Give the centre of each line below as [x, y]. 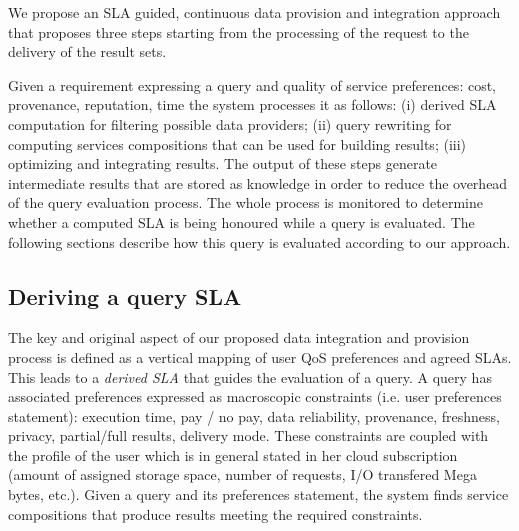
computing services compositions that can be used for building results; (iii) [237, 143]
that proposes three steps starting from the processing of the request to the [238, 31]
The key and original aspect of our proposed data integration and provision [239, 337]
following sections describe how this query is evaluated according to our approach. [259, 241]
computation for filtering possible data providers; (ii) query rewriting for [230, 123]
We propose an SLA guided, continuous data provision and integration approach [254, 12]
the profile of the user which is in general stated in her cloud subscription [233, 454]
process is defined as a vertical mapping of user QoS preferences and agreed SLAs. [260, 356]
